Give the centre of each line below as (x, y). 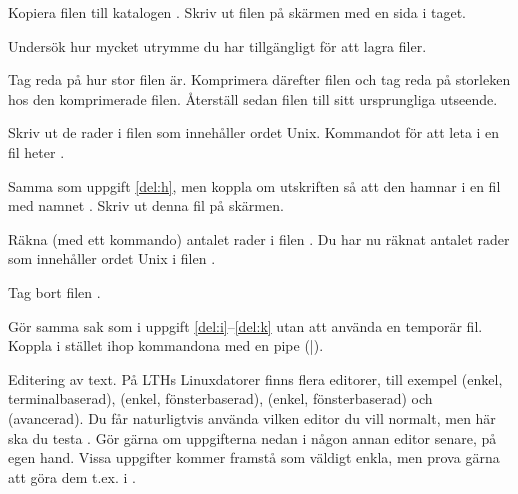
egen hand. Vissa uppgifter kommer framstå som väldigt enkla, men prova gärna (254, 457)
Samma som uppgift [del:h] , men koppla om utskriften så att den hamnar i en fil (254, 185)
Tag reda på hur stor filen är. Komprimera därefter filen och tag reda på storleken (259, 79)
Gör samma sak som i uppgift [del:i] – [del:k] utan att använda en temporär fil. (245, 325)
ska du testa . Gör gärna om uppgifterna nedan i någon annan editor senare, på (252, 437)
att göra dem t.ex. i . (72, 476)
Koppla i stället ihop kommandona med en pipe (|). (166, 345)
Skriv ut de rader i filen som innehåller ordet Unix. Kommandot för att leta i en (254, 132)
